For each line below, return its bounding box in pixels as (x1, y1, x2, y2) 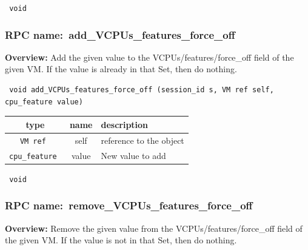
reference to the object (101, 133, 184, 146)
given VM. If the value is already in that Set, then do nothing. (5, 62, 237, 75)
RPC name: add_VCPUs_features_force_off (5, 27, 235, 42)
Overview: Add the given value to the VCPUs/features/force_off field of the (5, 50, 294, 63)
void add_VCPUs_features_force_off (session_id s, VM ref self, (9, 86, 274, 95)
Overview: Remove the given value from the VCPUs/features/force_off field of (5, 221, 303, 234)
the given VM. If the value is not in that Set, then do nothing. (5, 234, 237, 246)
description (101, 118, 149, 130)
